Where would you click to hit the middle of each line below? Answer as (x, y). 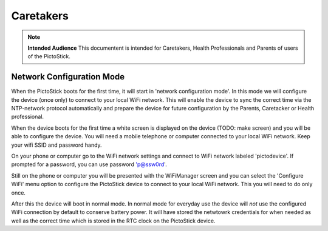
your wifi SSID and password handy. (57, 145)
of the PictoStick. (49, 56)
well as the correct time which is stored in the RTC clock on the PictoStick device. (113, 221)
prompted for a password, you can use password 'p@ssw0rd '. (89, 164)
